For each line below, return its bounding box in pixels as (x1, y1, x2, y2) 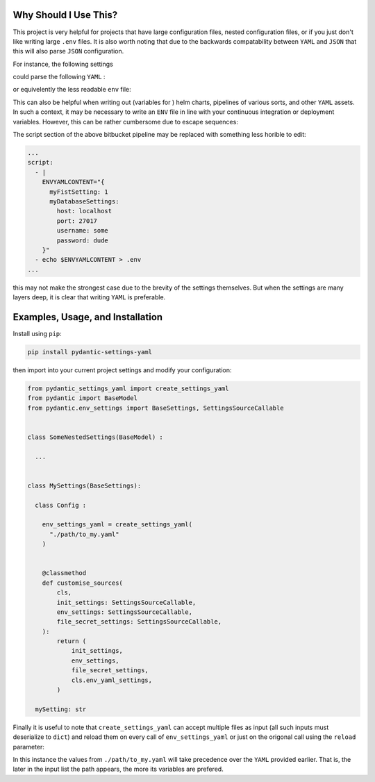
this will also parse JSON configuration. (12, 47, 124, 56)
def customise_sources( (42, 579, 123, 587)
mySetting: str (35, 705, 87, 713)
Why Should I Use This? (12, 9, 118, 21)
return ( (56, 638, 87, 645)
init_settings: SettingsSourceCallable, (56, 598, 197, 606)
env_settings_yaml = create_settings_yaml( (42, 521, 192, 529)
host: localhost (56, 207, 112, 215)
